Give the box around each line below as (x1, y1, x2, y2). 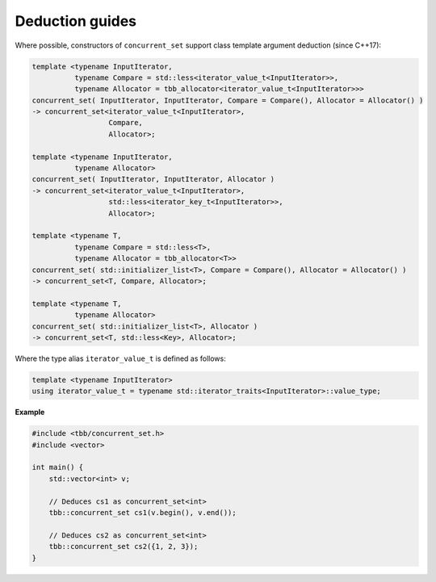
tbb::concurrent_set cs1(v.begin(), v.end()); (48, 508, 237, 517)
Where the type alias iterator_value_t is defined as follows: (15, 354, 226, 363)
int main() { (31, 463, 84, 472)
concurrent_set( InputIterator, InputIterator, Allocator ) (31, 174, 275, 184)
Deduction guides (15, 12, 137, 30)
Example (15, 408, 45, 417)
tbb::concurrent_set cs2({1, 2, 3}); (48, 542, 199, 551)
